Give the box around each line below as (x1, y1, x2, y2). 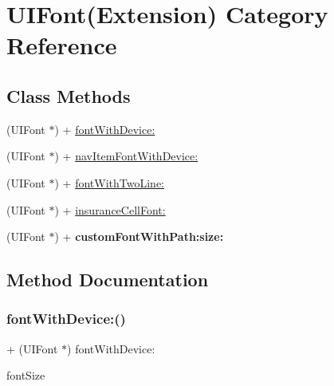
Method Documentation (6, 267, 209, 292)
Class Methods (6, 83, 131, 108)
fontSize (6, 367, 45, 384)
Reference (6, 29, 117, 61)
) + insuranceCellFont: (54, 201, 166, 218)
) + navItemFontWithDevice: (54, 148, 198, 164)
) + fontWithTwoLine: (54, 174, 164, 191)
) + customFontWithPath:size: (54, 228, 224, 245)
